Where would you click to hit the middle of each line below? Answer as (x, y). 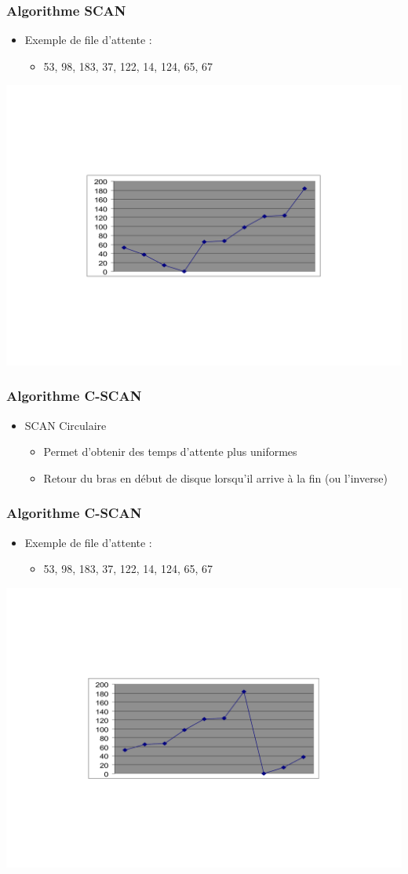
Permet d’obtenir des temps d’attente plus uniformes (170, 452)
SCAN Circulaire (66, 425)
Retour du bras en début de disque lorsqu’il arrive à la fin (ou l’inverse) (215, 477)
